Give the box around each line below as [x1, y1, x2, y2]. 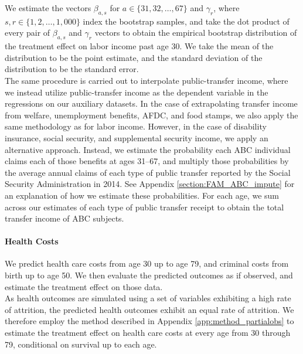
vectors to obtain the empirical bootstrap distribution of [94, 26, 297, 39]
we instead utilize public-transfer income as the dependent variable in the [5, 86, 268, 98]
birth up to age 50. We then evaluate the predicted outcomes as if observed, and [5, 269, 293, 281]
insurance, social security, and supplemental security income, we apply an [5, 131, 268, 144]
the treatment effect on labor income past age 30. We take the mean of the [5, 40, 274, 52]
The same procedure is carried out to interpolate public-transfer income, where [5, 74, 288, 86]
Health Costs [5, 235, 59, 247]
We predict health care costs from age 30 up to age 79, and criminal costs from [5, 257, 289, 270]
